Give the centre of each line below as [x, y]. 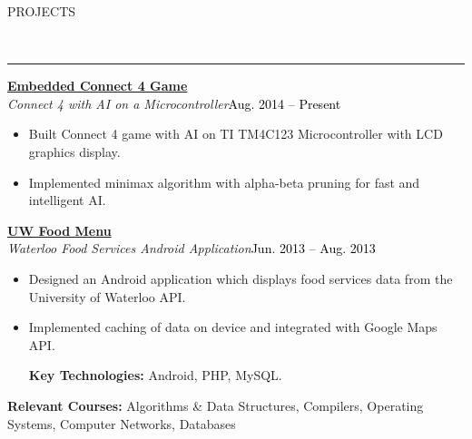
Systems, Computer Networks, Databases [122, 423]
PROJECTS [42, 11]
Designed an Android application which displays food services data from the [241, 278]
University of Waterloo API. [107, 296]
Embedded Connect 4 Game [98, 86]
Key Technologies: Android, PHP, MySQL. [155, 375]
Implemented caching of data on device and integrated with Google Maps [233, 327]
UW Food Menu [59, 230]
